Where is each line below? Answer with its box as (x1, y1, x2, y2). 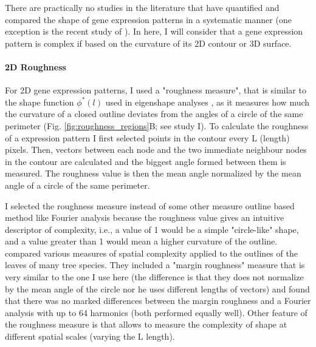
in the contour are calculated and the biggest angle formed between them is (5, 155, 286, 167)
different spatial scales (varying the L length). (5, 330, 175, 343)
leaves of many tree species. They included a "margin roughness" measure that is (5, 258, 305, 271)
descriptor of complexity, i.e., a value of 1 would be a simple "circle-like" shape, (5, 223, 299, 235)
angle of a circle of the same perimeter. (5, 178, 150, 191)
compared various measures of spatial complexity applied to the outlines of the (5, 246, 298, 259)
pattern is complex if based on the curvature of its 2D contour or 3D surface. (5, 36, 292, 49)
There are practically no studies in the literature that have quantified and (5, 1, 280, 13)
